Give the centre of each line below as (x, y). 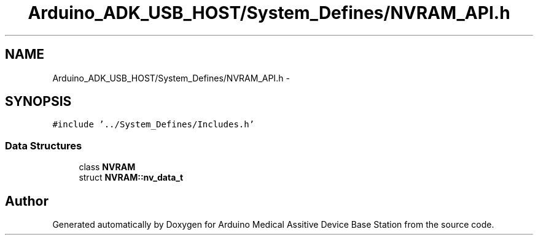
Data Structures (44, 145)
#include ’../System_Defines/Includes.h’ (154, 125)
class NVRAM (107, 167)
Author (27, 201)
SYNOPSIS (38, 102)
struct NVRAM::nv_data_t (131, 178)
